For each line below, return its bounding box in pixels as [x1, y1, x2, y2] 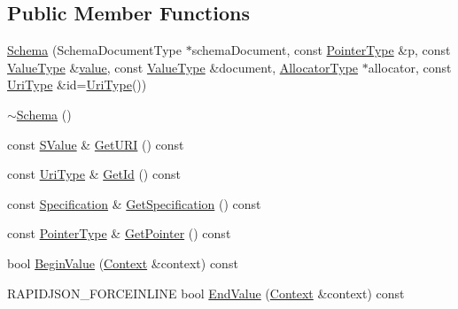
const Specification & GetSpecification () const [7, 194, 261, 212]
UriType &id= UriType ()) [7, 75, 147, 94]
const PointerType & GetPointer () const [7, 224, 231, 243]
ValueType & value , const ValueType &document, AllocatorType [7, 58, 359, 76]
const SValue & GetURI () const [7, 135, 184, 153]
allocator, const [368, 58, 452, 76]
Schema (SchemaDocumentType [7, 41, 182, 59]
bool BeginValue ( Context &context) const [7, 253, 238, 272]
